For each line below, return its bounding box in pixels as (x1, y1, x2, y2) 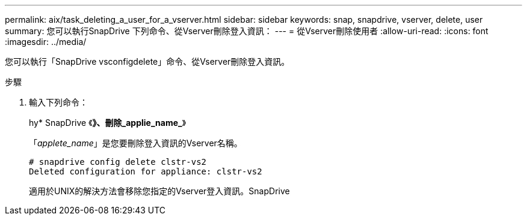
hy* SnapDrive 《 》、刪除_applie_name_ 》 (29, 117, 186, 128)
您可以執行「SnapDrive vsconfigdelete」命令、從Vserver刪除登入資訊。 (5, 56, 290, 67)
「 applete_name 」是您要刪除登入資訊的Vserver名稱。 (29, 138, 242, 148)
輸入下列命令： (29, 97, 88, 107)
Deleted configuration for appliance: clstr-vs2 (29, 167, 262, 176)
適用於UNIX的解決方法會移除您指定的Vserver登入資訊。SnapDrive (29, 186, 290, 196)
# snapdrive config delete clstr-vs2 (29, 157, 207, 167)
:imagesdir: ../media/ (5, 37, 87, 47)
